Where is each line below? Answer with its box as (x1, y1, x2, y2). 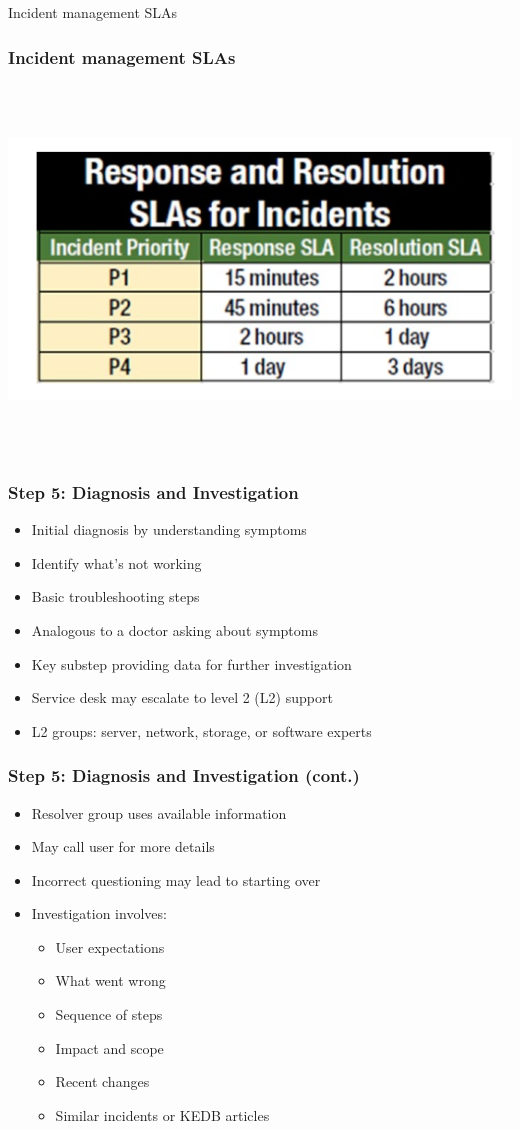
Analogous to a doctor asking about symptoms (31, 619, 318, 640)
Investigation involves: (31, 903, 167, 924)
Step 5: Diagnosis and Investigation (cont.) (8, 763, 360, 788)
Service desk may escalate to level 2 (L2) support (31, 687, 333, 708)
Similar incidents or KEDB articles (55, 1104, 270, 1125)
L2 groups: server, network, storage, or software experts (31, 720, 372, 741)
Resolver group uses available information (31, 802, 287, 823)
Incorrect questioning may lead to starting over (31, 869, 321, 890)
